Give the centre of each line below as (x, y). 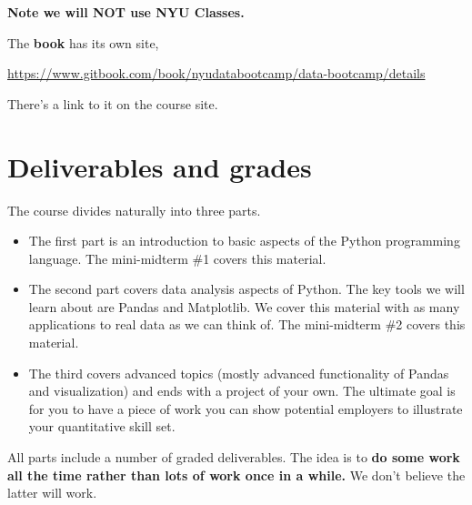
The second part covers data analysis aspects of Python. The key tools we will (246, 289)
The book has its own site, (83, 42)
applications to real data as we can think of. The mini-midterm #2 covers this (247, 324)
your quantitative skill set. (102, 426)
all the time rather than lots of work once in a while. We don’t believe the (236, 475)
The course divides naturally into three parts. (134, 210)
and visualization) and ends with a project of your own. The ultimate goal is (242, 391)
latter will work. (52, 493)
